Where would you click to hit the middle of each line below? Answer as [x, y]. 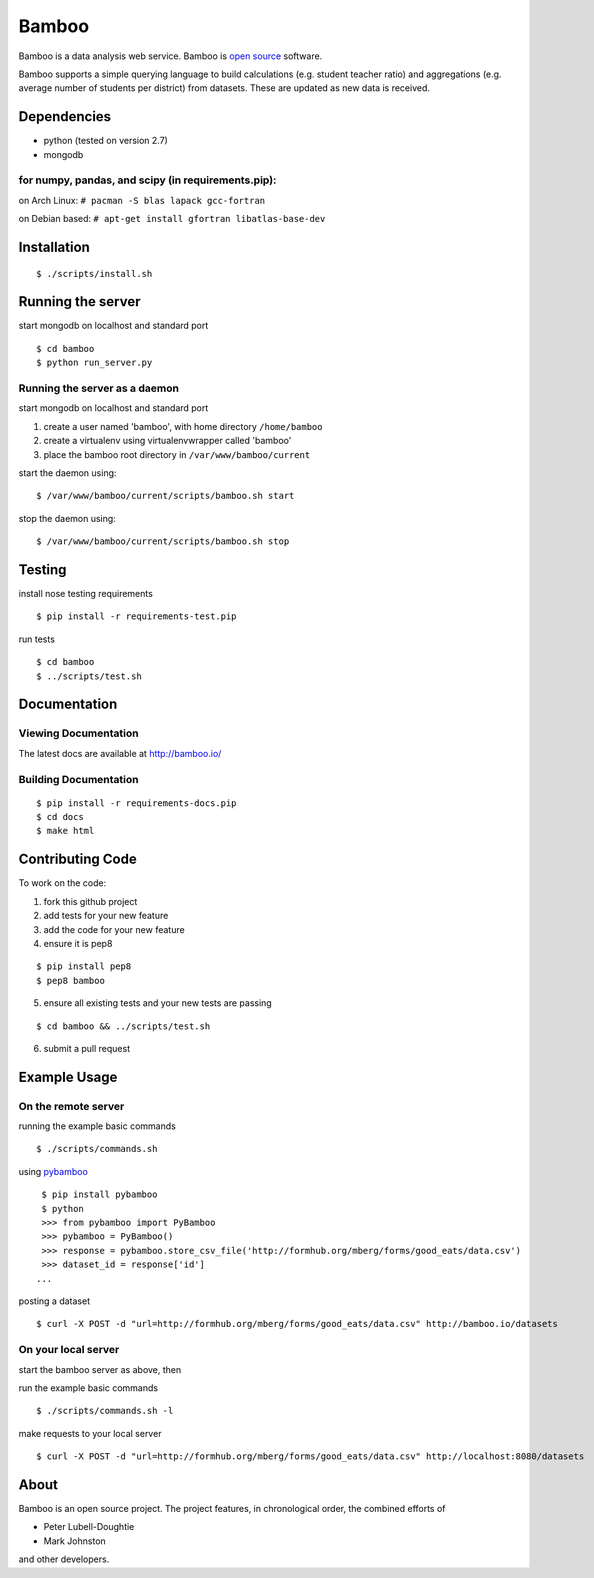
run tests [36, 639]
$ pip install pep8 [84, 966]
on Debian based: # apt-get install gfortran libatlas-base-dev [172, 219]
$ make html [65, 831]
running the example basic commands [97, 1126]
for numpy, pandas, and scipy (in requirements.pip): [147, 180]
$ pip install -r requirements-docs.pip [136, 803]
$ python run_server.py [94, 363]
